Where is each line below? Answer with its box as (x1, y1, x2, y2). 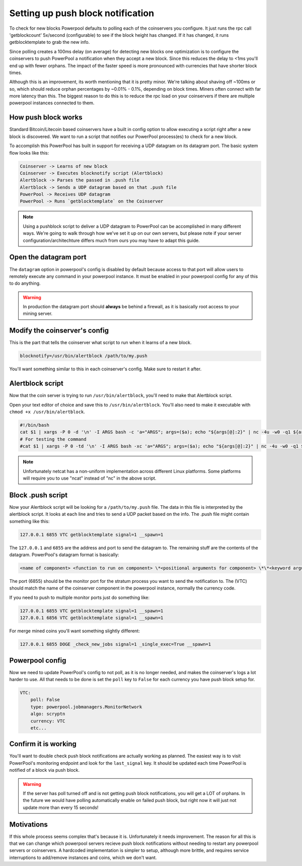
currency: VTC (30, 718, 65, 724)
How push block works (9, 113, 83, 122)
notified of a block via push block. (9, 767, 80, 773)
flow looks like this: (9, 150, 49, 156)
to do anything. (9, 280, 41, 287)
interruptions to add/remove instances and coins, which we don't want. (9, 854, 157, 860)
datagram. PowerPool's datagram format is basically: (9, 552, 119, 558)
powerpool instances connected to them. (9, 100, 95, 106)
